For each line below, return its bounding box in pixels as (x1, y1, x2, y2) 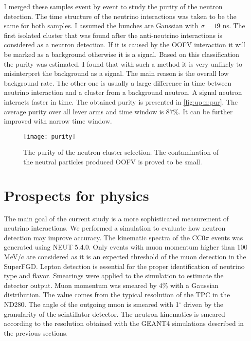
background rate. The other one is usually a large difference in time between (4, 77, 232, 88)
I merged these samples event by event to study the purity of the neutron (4, 1, 223, 11)
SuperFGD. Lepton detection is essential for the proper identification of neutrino (4, 261, 245, 271)
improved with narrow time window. (4, 116, 112, 126)
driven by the (183, 299, 223, 309)
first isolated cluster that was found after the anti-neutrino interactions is (4, 30, 223, 40)
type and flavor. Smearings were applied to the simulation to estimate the (4, 270, 224, 281)
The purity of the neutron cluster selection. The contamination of (23, 147, 219, 157)
